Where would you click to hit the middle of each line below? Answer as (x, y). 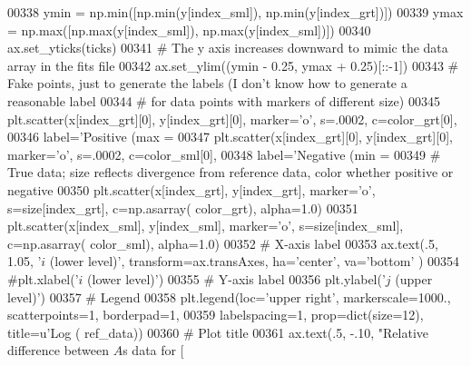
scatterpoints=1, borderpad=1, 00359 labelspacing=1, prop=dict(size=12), (216, 315)
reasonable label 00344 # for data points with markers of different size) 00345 (224, 100)
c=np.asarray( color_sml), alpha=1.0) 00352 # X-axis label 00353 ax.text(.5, (223, 243)
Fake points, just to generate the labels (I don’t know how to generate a (207, 83)
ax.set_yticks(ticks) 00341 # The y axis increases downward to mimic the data (228, 48)
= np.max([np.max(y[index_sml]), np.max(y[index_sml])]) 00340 (189, 30)
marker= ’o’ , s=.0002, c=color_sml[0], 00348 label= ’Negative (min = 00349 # (224, 154)
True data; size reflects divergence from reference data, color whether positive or (231, 172)
